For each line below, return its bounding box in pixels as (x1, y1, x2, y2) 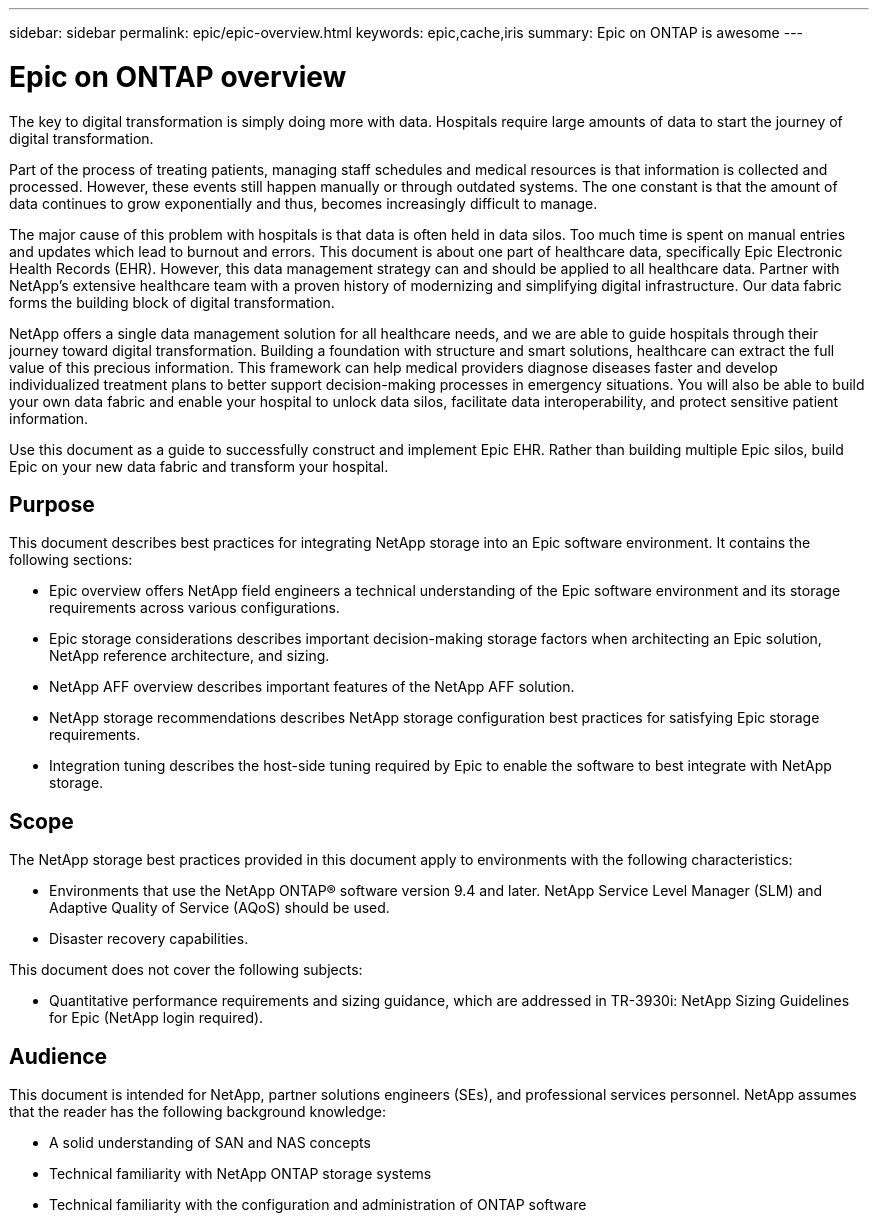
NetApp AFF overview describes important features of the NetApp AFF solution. (49, 678, 575, 696)
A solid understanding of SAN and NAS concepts (49, 1134, 371, 1152)
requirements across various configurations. (49, 599, 340, 617)
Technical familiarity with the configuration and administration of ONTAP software (49, 1196, 587, 1214)
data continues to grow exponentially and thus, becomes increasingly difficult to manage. (9, 194, 598, 212)
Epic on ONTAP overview (9, 59, 347, 94)
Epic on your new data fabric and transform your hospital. (9, 457, 389, 475)
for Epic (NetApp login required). (49, 1009, 264, 1027)
